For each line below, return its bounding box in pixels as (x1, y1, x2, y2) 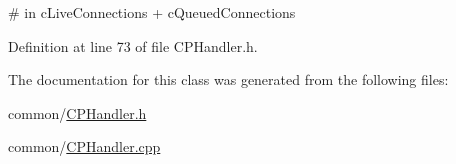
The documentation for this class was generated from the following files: (8, 69, 449, 90)
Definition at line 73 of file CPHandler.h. (8, 35, 258, 56)
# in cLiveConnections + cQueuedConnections (8, 2, 296, 22)
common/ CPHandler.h (8, 102, 147, 123)
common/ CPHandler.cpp (8, 136, 161, 157)
